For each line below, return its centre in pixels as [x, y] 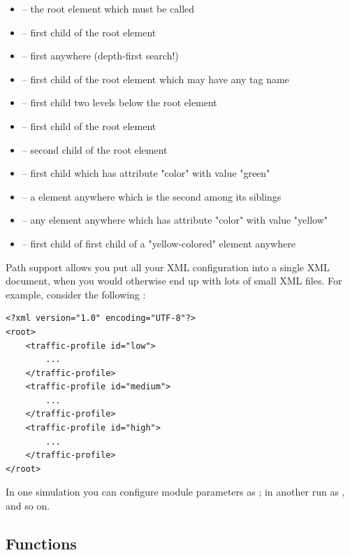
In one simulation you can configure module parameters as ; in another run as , [175, 492]
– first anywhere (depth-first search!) [100, 56]
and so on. [28, 506]
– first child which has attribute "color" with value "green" [146, 173]
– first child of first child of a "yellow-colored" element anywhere [159, 243]
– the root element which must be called [108, 8]
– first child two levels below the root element [119, 102]
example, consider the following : [76, 294]
